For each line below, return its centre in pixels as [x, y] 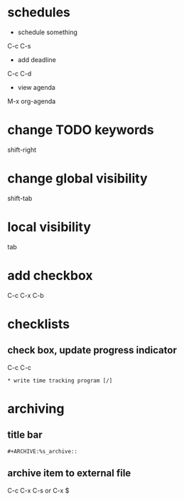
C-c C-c [20, 367]
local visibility [49, 227]
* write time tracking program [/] [60, 381]
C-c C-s [19, 46]
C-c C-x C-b [26, 295]
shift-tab [20, 198]
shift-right [22, 150]
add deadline [37, 60]
